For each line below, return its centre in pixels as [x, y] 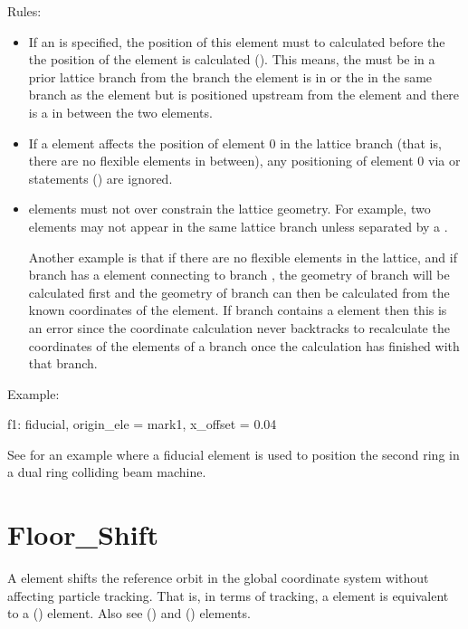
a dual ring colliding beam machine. [107, 472]
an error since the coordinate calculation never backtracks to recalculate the [239, 327]
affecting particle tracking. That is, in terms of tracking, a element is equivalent [228, 595]
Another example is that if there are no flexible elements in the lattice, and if [243, 257]
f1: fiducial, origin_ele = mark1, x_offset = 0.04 [142, 424]
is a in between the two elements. [120, 112]
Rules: [24, 11]
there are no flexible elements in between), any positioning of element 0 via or [244, 161]
